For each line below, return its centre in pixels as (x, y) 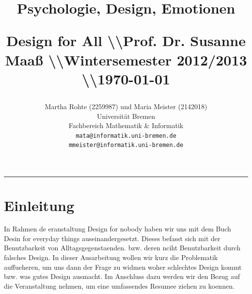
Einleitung (39, 205)
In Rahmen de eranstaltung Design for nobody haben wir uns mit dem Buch (118, 229)
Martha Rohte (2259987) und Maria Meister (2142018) (126, 106)
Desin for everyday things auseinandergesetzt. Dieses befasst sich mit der (112, 238)
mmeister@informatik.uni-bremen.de (126, 145)
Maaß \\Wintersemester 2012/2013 (126, 59)
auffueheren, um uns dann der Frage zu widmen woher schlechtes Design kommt (123, 267)
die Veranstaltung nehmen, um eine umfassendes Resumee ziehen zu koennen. (119, 286)
